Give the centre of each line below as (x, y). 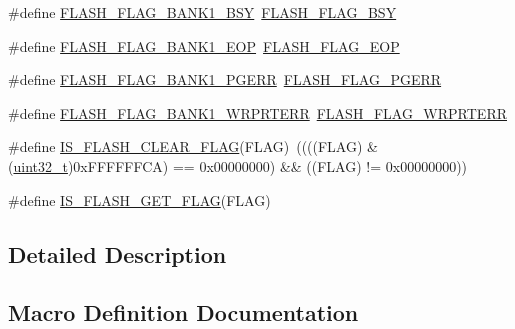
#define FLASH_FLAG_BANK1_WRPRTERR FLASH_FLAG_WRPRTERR (257, 112)
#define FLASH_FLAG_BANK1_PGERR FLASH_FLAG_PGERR (225, 79)
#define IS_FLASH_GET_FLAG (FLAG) (139, 199)
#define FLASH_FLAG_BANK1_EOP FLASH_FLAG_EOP (204, 45)
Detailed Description (117, 253)
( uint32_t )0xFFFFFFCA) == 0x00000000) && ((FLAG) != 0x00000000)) (238, 165)
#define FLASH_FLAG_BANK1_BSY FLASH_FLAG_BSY (202, 12)
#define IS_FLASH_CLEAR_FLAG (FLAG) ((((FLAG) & (193, 146)
